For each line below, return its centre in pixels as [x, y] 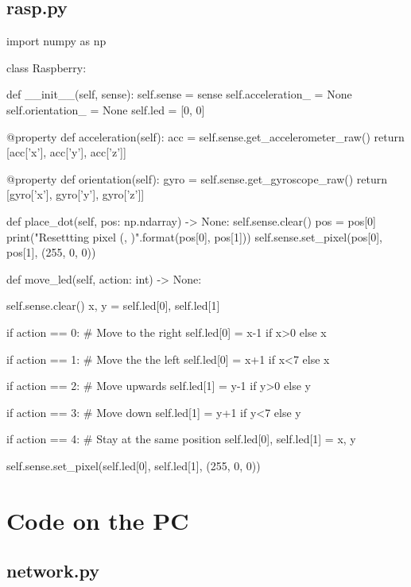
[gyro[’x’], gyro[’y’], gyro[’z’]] [76, 194]
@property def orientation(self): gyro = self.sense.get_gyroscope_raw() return [197, 178]
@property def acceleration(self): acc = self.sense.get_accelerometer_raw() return [205, 136]
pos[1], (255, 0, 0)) [51, 252]
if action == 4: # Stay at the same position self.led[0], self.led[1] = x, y [181, 439]
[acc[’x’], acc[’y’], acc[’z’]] [66, 152]
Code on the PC [98, 520]
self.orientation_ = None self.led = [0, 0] [106, 109]
